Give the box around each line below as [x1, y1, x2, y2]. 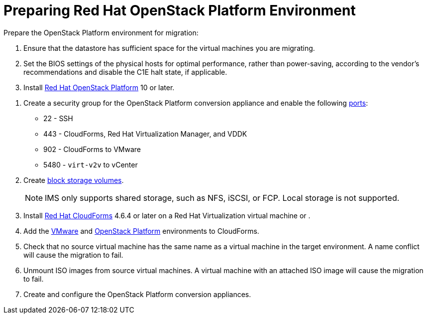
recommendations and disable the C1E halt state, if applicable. [23, 67, 227, 76]
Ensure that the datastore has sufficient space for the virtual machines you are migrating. [23, 43, 315, 52]
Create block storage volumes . [23, 175, 124, 184]
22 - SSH [43, 114, 73, 123]
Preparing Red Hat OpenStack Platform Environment [3, 2, 356, 19]
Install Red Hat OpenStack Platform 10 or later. [23, 83, 175, 92]
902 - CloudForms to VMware [43, 145, 141, 154]
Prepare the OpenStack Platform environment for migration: [3, 28, 199, 37]
